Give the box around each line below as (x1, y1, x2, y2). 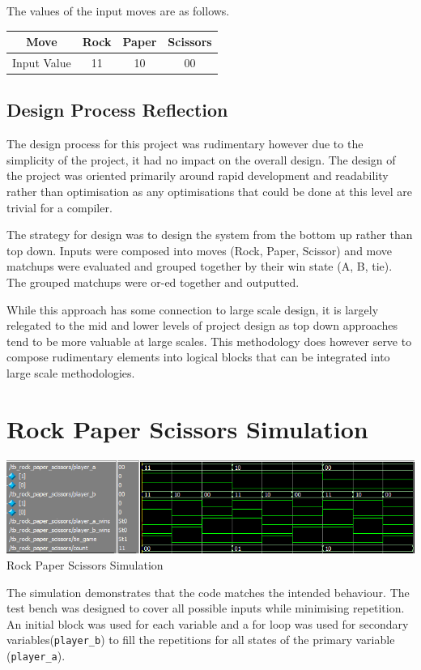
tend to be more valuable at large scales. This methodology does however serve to (6, 332, 412, 349)
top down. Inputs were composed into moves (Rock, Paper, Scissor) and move (6, 241, 393, 258)
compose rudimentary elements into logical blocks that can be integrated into (6, 348, 390, 365)
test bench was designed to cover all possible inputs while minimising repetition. (6, 600, 405, 617)
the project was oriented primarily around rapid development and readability (6, 167, 389, 184)
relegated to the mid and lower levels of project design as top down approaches (6, 317, 398, 334)
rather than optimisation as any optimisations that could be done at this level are (6, 183, 413, 200)
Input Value (12, 53, 71, 70)
